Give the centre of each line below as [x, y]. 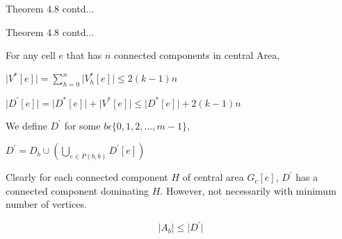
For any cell [31, 55]
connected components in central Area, [197, 55]
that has [84, 55]
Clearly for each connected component [87, 177]
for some [82, 125]
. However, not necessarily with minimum [248, 190]
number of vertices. [46, 204]
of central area [213, 177]
